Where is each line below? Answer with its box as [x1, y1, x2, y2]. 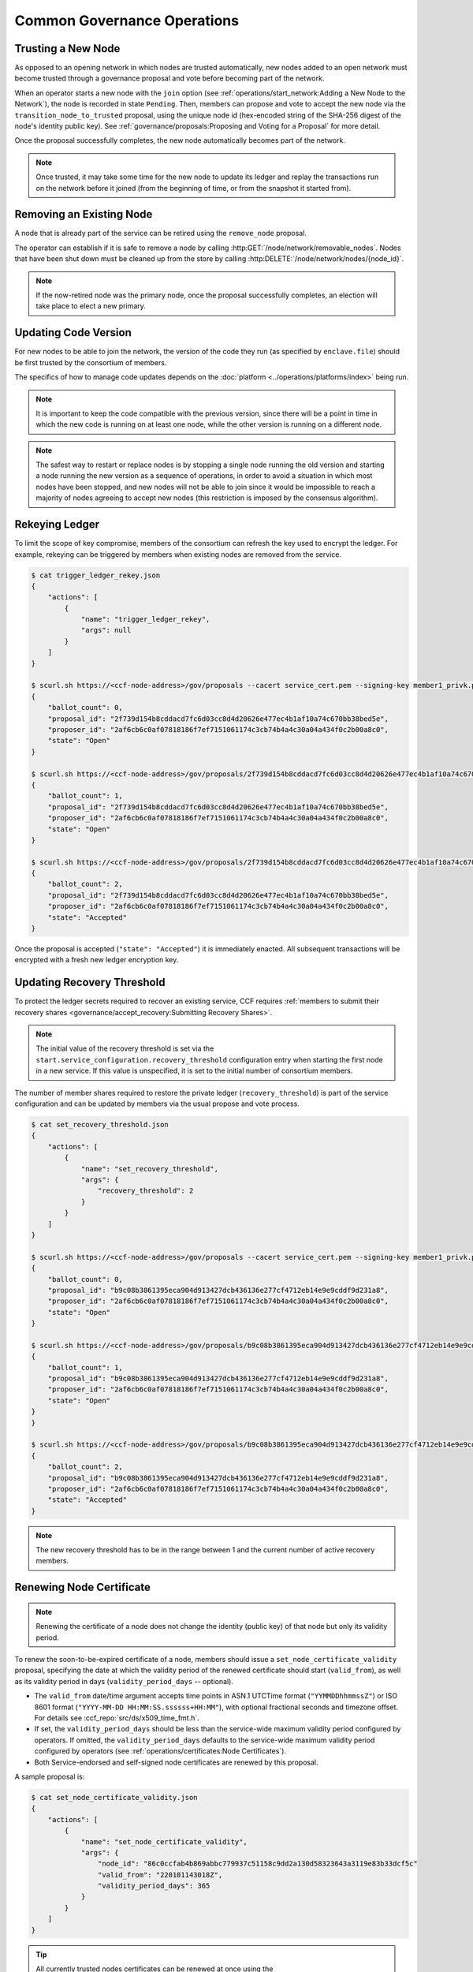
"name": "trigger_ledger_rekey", [80, 615, 210, 624]
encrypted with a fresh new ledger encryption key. [14, 955, 179, 965]
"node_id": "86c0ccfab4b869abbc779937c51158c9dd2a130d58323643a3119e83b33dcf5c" [97, 1859, 418, 1869]
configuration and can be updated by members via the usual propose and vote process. [14, 1099, 300, 1108]
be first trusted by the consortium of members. [14, 357, 167, 367]
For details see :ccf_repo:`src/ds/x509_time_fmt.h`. [34, 1713, 200, 1723]
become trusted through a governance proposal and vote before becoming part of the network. [14, 73, 325, 83]
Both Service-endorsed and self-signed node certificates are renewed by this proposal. [34, 1757, 318, 1767]
